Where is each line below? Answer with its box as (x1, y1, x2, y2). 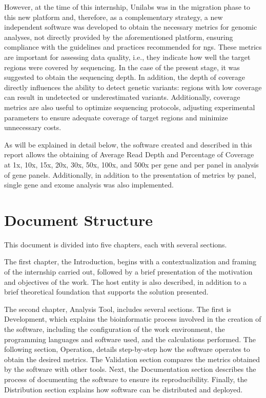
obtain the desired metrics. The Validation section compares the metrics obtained (4, 353, 260, 364)
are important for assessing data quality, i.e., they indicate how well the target (4, 51, 251, 62)
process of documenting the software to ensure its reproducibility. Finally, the (4, 373, 248, 384)
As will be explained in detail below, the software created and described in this (4, 139, 252, 150)
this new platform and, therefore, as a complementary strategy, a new (4, 11, 223, 22)
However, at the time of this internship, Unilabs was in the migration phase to (4, 2, 250, 12)
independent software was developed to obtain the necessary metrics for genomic (4, 22, 257, 32)
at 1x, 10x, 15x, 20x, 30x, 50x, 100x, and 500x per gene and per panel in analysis (4, 159, 259, 170)
